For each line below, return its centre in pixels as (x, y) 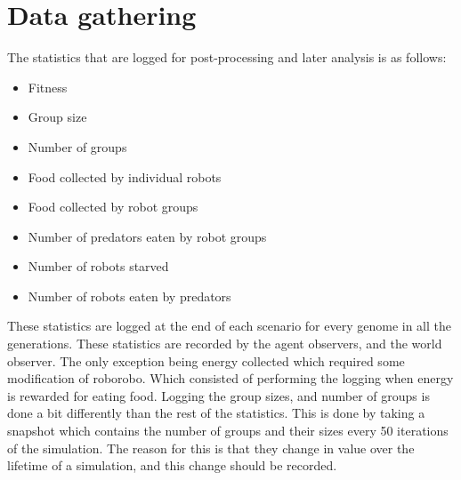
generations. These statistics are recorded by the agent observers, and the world (225, 344)
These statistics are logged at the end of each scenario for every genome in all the (230, 326)
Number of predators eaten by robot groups (147, 236)
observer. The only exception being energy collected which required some (206, 360)
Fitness (48, 87)
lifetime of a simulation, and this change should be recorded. (172, 465)
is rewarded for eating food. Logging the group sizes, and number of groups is (218, 395)
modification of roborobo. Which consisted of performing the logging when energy (230, 378)
